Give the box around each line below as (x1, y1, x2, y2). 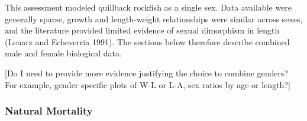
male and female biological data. (5, 47, 122, 59)
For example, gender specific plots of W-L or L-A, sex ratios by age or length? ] (5, 78, 290, 90)
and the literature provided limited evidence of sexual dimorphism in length (5, 24, 280, 36)
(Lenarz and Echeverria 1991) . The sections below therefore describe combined (5, 35, 290, 48)
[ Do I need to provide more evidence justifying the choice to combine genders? (5, 66, 289, 79)
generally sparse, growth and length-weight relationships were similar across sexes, (5, 12, 303, 25)
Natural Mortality (5, 103, 93, 118)
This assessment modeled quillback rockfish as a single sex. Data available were (5, 1, 292, 13)
